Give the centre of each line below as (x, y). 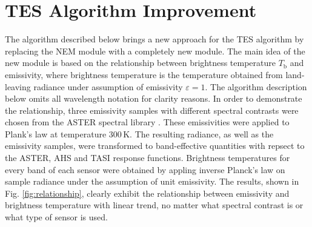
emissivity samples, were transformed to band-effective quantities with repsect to (155, 146)
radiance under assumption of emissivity (108, 86)
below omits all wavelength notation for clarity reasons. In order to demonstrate (154, 98)
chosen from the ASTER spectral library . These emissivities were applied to (147, 122)
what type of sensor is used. (56, 217)
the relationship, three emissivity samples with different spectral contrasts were (152, 110)
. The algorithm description (256, 86)
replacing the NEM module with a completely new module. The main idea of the (155, 51)
